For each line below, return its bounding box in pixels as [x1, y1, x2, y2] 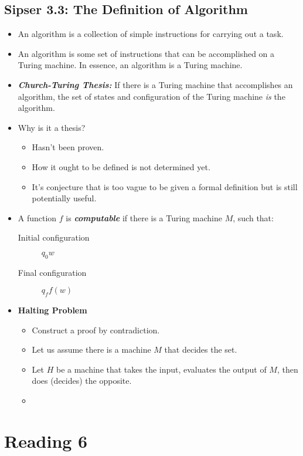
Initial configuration [18, 231, 90, 244]
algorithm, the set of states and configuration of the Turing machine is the [18, 90, 285, 102]
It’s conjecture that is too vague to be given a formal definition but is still [32, 180, 298, 192]
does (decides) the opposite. [32, 374, 132, 387]
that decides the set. [164, 343, 237, 356]
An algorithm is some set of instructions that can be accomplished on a [18, 47, 275, 59]
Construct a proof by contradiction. [32, 323, 160, 336]
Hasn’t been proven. [32, 141, 104, 153]
